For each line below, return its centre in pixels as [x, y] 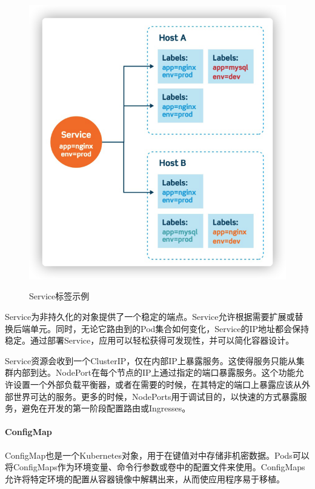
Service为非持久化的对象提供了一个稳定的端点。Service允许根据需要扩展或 [150, 316]
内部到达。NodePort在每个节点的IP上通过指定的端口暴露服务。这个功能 [154, 372]
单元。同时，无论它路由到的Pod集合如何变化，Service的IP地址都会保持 [170, 328]
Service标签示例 [59, 296]
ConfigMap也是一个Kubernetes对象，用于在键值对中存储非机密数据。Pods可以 [157, 455]
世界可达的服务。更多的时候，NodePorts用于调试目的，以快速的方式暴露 [156, 396]
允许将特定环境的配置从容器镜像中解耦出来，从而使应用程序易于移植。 [145, 478]
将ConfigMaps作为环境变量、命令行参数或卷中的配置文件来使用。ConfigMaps [155, 467]
